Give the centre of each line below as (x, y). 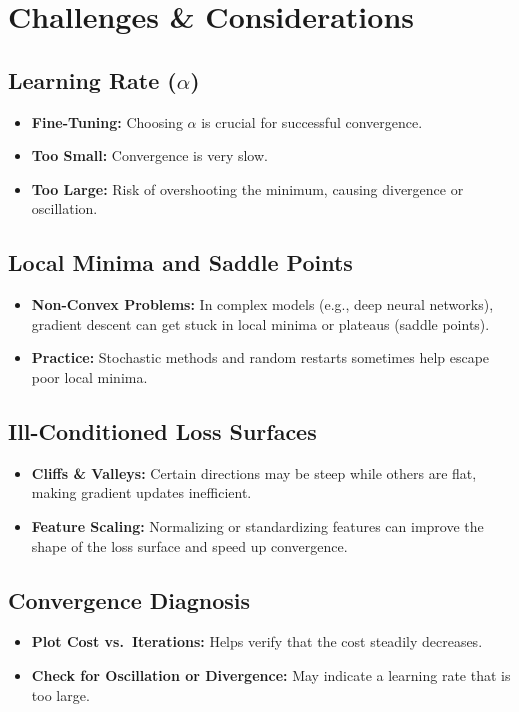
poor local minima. (89, 376)
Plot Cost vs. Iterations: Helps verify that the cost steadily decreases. (257, 641)
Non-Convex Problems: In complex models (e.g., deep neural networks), (262, 304)
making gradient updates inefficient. (141, 492)
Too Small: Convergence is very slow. (149, 155)
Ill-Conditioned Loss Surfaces (162, 430)
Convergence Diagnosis (129, 599)
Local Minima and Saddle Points (180, 262)
